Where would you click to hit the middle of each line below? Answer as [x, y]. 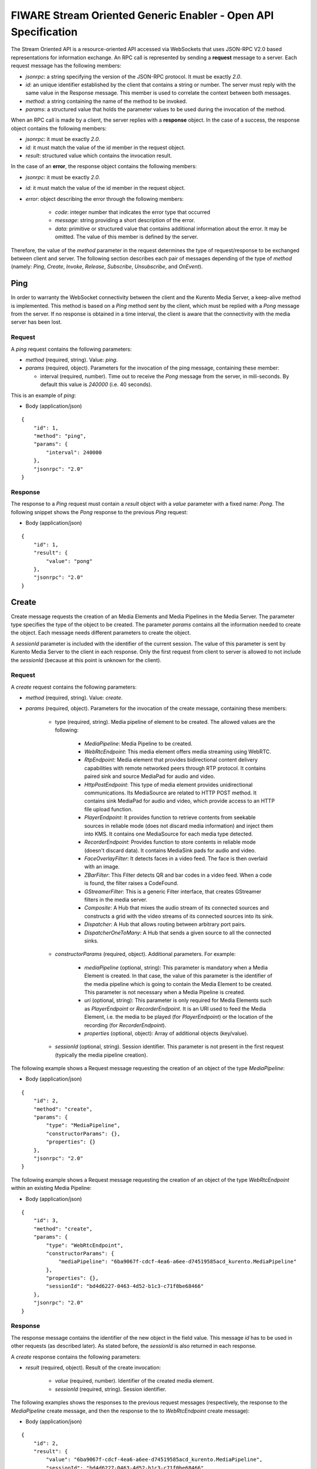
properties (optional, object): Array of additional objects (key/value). [166, 1033]
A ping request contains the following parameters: [71, 349]
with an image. [102, 867]
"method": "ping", [60, 436]
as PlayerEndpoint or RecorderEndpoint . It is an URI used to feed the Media [175, 1008]
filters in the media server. [116, 900]
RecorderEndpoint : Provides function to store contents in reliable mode [170, 842]
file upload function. [109, 809]
